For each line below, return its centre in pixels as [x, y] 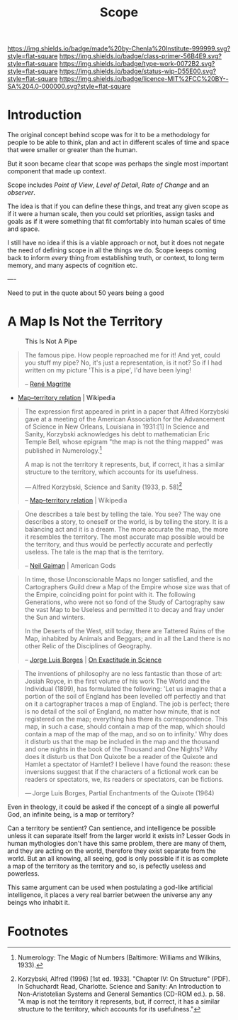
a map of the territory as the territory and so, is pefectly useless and [107, 866]
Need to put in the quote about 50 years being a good [86, 293]
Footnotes [38, 931]
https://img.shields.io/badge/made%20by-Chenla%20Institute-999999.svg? [119, 49]
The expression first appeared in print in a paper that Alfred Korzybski [126, 412]
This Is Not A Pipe [51, 341]
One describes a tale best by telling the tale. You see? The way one [123, 514]
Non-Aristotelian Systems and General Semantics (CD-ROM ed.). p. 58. [121, 994]
